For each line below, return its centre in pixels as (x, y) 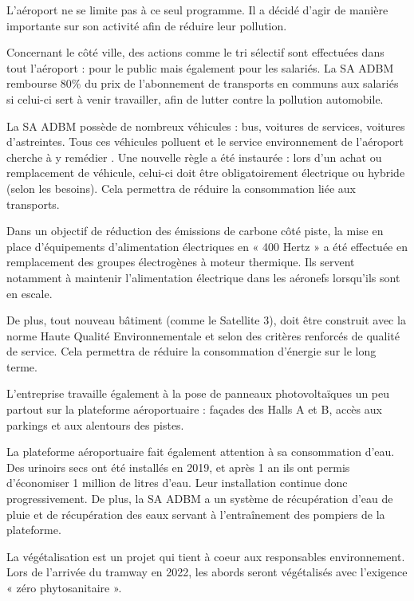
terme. (22, 366)
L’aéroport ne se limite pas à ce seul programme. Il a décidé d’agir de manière (197, 10)
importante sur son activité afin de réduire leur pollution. (147, 25)
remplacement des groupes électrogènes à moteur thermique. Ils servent (181, 262)
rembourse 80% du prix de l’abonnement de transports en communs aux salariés (203, 83)
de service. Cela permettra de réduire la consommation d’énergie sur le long (191, 351)
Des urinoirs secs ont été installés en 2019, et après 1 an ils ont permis (178, 467)
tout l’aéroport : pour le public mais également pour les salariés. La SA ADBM (200, 67)
